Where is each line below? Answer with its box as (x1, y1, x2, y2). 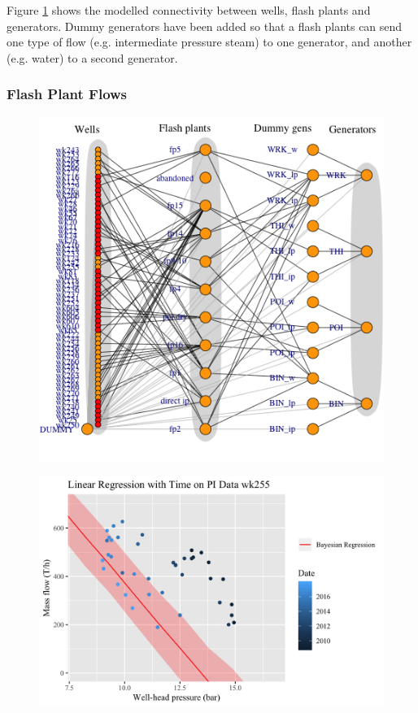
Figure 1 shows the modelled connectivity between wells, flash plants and (7, 2, 371, 18)
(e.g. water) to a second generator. (7, 49, 178, 66)
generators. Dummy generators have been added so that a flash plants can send (7, 17, 403, 34)
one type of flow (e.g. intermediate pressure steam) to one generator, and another (7, 33, 412, 50)
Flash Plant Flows (7, 84, 128, 104)
